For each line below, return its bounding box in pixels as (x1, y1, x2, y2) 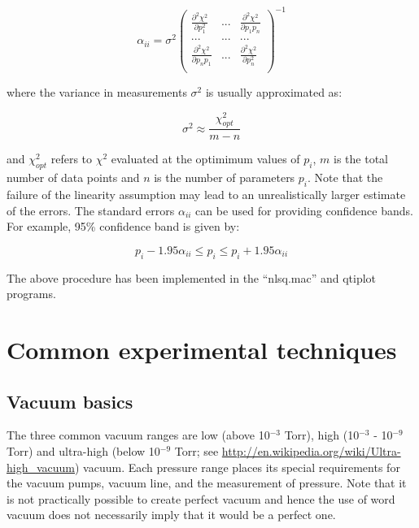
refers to (50, 150, 93, 167)
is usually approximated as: (205, 83, 343, 100)
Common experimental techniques (7, 333, 397, 366)
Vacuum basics (7, 388, 133, 413)
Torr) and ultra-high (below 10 (7, 443, 160, 459)
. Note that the (308, 169, 383, 186)
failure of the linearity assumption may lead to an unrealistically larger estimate (7, 186, 406, 203)
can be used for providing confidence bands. (195, 201, 413, 219)
